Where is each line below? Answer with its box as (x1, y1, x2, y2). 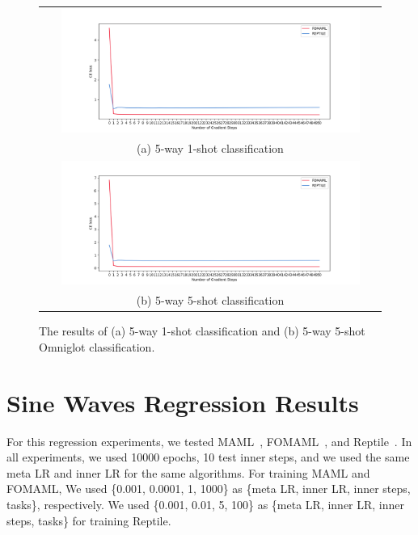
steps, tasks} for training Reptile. (6, 512, 171, 529)
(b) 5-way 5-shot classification (136, 292, 285, 309)
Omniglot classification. (39, 338, 155, 355)
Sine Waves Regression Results (6, 385, 359, 419)
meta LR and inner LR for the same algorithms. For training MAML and (6, 464, 370, 481)
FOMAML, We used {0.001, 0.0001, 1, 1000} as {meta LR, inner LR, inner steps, (6, 480, 411, 497)
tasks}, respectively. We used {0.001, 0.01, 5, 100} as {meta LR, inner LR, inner (6, 496, 405, 513)
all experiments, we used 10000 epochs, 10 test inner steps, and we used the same (6, 449, 410, 465)
